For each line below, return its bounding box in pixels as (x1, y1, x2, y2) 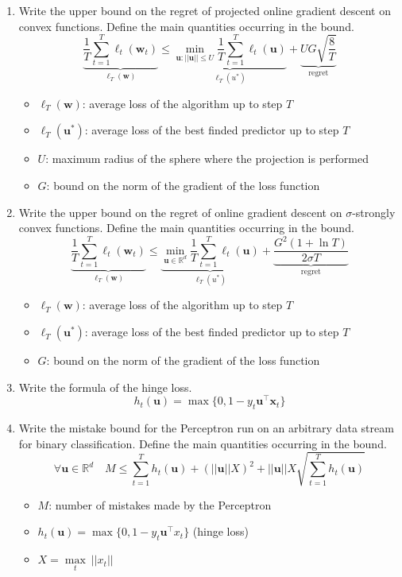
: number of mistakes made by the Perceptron (48, 496, 272, 513)
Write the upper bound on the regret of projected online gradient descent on (18, 2, 391, 18)
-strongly (352, 203, 396, 220)
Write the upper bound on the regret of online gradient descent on (18, 203, 342, 220)
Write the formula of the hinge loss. (18, 378, 192, 395)
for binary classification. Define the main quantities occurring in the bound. (18, 435, 387, 451)
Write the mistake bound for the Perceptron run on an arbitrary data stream (18, 420, 394, 436)
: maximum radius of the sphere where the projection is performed (45, 150, 369, 167)
